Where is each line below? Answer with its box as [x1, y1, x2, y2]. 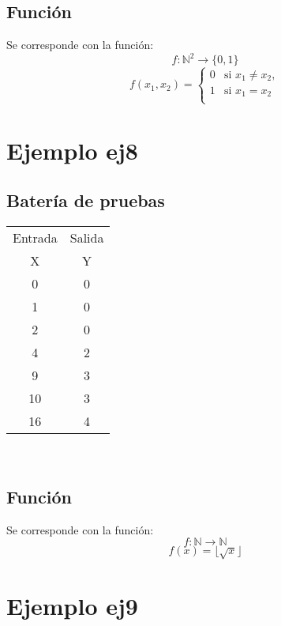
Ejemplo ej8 [6, 134, 138, 166]
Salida [69, 228, 104, 247]
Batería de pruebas [6, 188, 165, 213]
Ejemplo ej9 [6, 589, 138, 621]
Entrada [13, 228, 58, 247]
